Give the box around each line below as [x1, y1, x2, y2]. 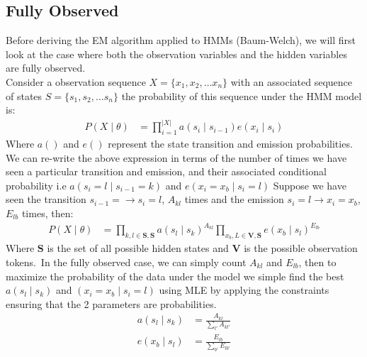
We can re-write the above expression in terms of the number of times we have [6, 150, 347, 165]
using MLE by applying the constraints [159, 282, 329, 297]
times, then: [21, 206, 74, 220]
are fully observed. [6, 60, 86, 75]
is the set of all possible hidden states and [47, 241, 229, 256]
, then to [298, 254, 337, 269]
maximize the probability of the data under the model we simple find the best [6, 268, 344, 283]
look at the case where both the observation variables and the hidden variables [6, 46, 347, 61]
